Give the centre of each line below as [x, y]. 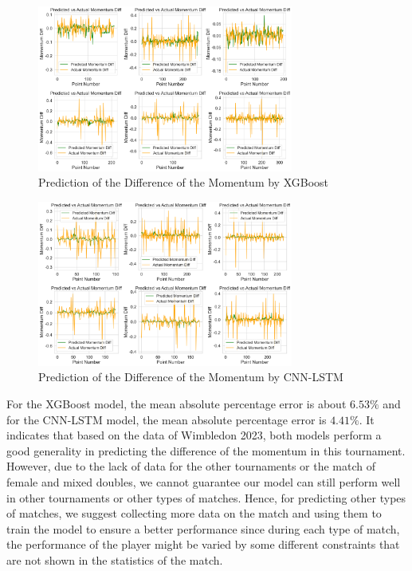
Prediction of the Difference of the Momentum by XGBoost [184, 182]
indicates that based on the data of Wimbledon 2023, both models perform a [194, 435]
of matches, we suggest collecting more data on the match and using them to [194, 513]
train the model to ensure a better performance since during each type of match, [203, 528]
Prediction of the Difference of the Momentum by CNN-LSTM [191, 377]
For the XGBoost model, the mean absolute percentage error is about [177, 404]
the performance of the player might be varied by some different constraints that [203, 544]
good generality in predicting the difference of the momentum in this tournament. [206, 450]
